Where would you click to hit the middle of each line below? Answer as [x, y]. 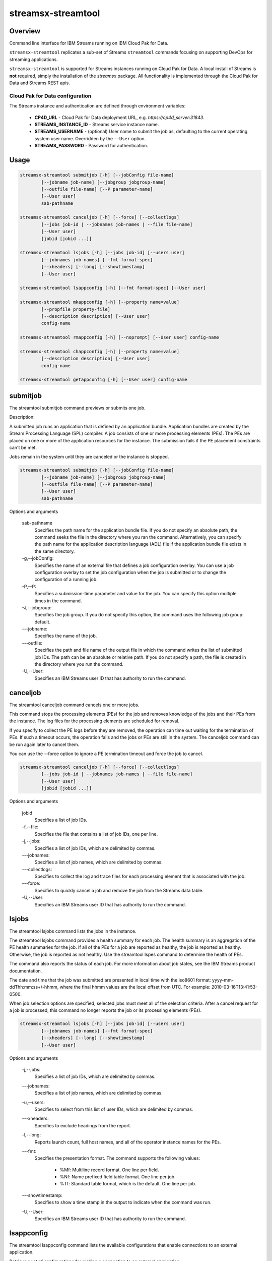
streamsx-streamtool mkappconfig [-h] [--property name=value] [100, 302]
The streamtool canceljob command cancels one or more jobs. [74, 705]
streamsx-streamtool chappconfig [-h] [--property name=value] [100, 351]
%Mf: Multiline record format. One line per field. [109, 1170]
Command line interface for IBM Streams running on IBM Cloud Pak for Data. [89, 43]
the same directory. [55, 551]
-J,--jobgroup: [37, 607]
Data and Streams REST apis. [40, 83]
